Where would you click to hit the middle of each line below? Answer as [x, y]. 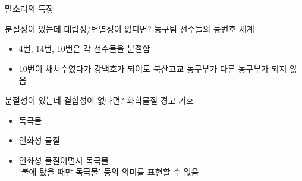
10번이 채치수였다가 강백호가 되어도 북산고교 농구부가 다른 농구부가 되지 [153, 68]
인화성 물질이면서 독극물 [64, 160]
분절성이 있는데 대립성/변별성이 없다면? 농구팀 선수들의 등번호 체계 [130, 28]
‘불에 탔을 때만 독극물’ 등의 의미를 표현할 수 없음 [109, 172]
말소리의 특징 [29, 8]
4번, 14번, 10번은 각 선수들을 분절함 [84, 49]
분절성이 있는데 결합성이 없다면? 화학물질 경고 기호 [99, 100]
